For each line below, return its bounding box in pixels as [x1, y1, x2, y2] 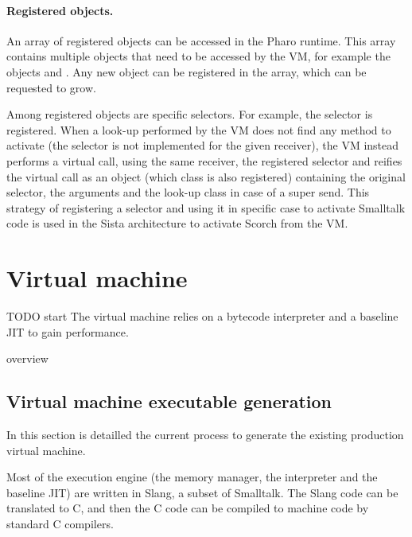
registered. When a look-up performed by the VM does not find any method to [6, 121, 391, 138]
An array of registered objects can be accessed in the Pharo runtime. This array [6, 32, 396, 49]
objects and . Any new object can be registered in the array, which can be [6, 63, 367, 80]
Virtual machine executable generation [6, 389, 332, 414]
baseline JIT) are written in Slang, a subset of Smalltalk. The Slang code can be [6, 484, 398, 500]
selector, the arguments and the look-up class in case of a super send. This [6, 184, 370, 200]
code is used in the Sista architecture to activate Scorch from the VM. [6, 215, 348, 232]
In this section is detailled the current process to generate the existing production [6, 426, 404, 443]
